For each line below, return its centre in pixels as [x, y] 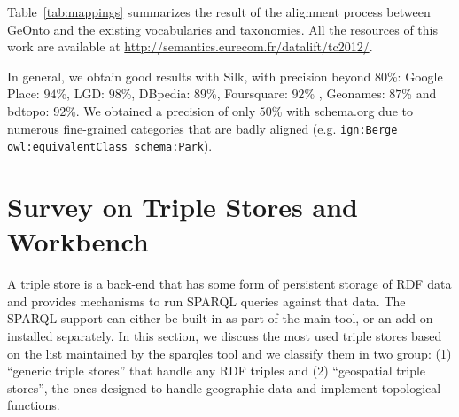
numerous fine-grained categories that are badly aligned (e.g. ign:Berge [202, 128]
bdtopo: [28, 110]
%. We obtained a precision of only [161, 110]
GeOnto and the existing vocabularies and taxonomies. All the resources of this [223, 29]
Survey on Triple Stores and [183, 207]
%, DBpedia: [156, 93]
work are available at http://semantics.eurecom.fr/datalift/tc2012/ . [190, 46]
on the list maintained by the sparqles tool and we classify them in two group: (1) [229, 353]
